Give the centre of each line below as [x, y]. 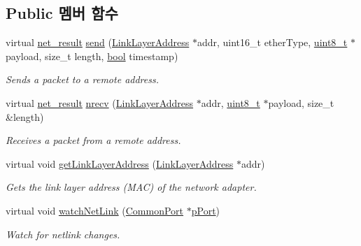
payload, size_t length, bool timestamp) [92, 56]
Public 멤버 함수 [62, 13]
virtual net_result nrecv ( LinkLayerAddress [100, 102]
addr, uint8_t [231, 102]
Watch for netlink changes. [63, 234]
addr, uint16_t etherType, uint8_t [272, 42]
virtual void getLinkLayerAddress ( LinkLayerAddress [120, 163]
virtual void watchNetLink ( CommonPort [95, 210]
